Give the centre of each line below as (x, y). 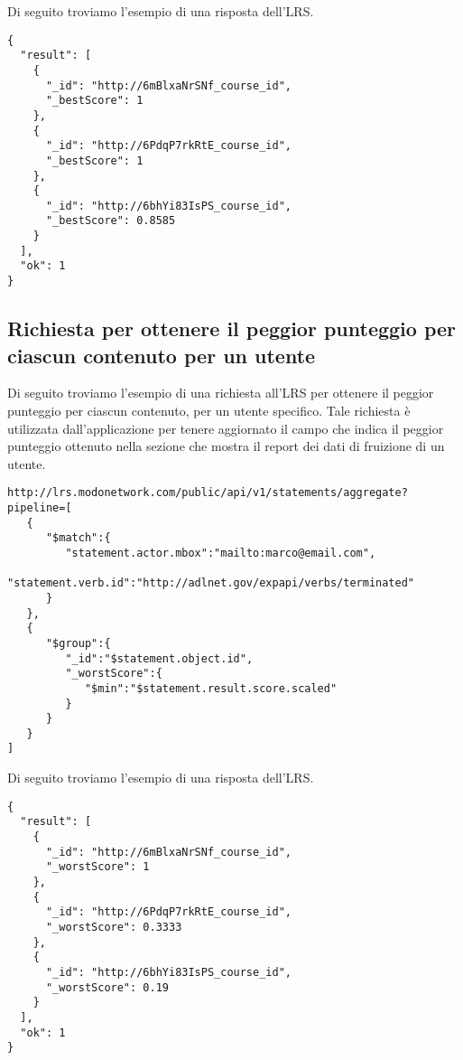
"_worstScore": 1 (97, 867)
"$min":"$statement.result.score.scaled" (211, 688)
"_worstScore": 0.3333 (114, 927)
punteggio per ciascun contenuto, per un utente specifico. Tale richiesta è (209, 410)
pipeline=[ (40, 507)
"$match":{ (78, 538)
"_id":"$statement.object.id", (159, 658)
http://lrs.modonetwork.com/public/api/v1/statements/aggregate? (208, 493)
